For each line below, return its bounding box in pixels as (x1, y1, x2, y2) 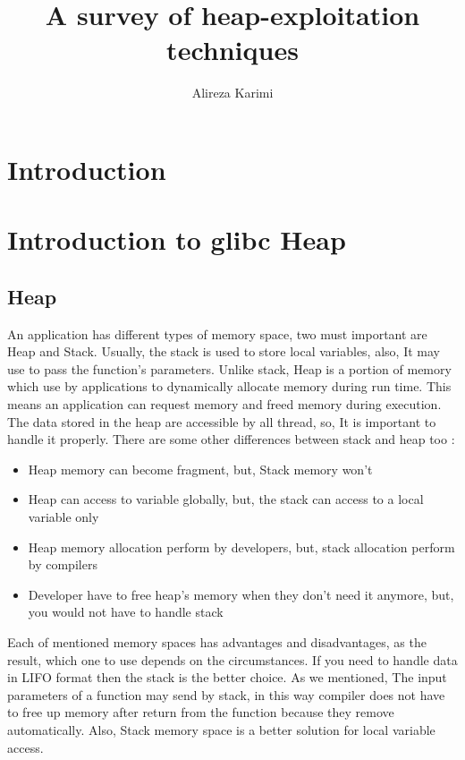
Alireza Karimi (191, 83, 274, 102)
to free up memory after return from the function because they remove (7, 703, 394, 722)
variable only (28, 508, 99, 526)
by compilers (28, 555, 97, 574)
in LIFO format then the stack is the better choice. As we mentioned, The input (7, 668, 447, 687)
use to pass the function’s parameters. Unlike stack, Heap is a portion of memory (7, 359, 452, 378)
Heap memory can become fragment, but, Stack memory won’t (28, 459, 373, 478)
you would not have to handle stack (28, 602, 224, 621)
